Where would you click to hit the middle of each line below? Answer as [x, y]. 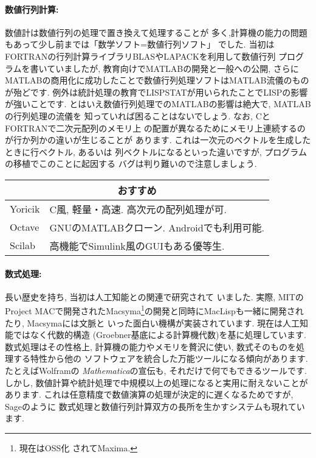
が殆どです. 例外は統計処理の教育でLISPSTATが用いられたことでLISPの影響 [156, 92]
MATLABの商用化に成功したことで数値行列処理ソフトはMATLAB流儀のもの [157, 80]
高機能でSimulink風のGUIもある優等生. [137, 245]
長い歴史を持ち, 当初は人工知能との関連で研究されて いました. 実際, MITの [154, 296]
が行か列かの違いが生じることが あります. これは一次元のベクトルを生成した [158, 140]
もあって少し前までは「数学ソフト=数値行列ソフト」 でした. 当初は [140, 44]
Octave [25, 227]
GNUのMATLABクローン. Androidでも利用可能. [157, 227]
